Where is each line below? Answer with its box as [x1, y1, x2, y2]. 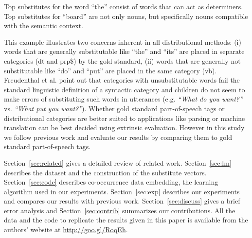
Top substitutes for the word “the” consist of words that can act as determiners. [4, 1, 243, 11]
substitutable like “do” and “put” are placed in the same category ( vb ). [4, 65, 217, 75]
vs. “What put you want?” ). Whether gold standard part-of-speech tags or [4, 103, 225, 113]
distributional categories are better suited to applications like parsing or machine [4, 113, 245, 123]
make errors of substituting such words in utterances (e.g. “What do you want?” [4, 94, 243, 104]
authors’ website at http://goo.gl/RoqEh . [4, 224, 128, 235]
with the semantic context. [4, 20, 84, 31]
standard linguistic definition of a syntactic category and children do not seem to [4, 84, 245, 94]
